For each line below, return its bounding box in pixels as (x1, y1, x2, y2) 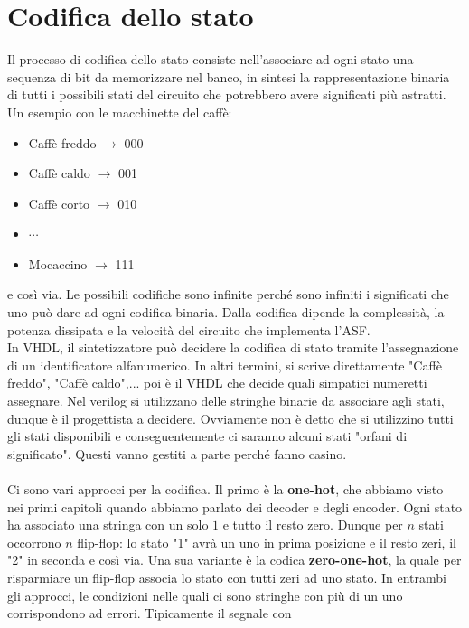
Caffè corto (28, 193, 90, 212)
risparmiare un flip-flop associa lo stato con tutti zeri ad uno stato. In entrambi (7, 567, 446, 586)
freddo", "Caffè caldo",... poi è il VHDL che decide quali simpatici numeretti (7, 373, 427, 392)
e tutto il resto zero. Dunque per (222, 515, 403, 534)
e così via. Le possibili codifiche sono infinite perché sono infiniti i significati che (7, 285, 449, 304)
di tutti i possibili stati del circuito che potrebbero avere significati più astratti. (7, 85, 446, 104)
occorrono (7, 532, 61, 551)
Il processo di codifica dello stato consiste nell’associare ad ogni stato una (7, 50, 414, 69)
